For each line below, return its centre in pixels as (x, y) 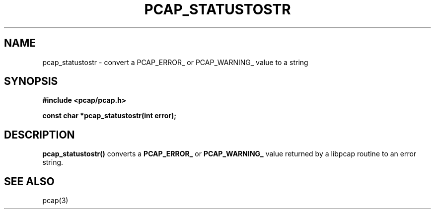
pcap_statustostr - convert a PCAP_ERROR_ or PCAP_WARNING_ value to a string (175, 62)
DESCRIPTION (39, 135)
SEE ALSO (29, 181)
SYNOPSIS (31, 81)
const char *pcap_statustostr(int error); (109, 116)
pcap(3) (55, 201)
